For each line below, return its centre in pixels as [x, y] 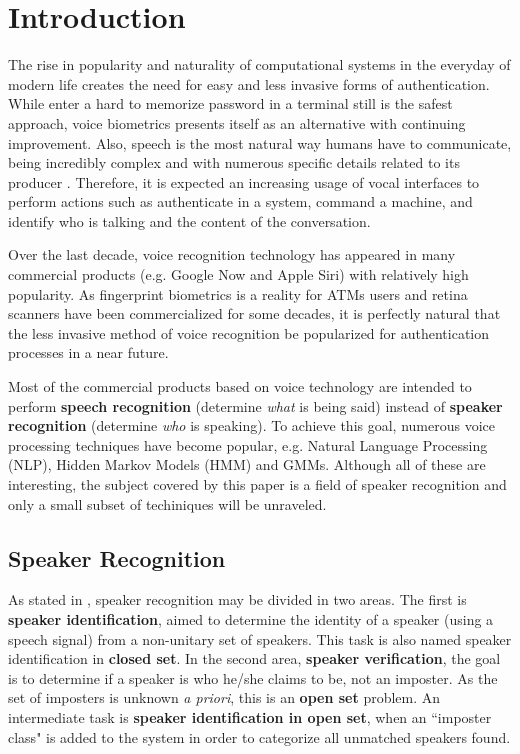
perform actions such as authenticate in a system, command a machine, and [240, 201]
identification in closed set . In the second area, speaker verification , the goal [254, 658]
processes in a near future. [88, 352]
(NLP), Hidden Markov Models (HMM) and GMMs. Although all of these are [247, 464]
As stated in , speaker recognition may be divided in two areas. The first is [237, 599]
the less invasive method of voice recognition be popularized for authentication [249, 332]
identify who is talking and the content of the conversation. [189, 220]
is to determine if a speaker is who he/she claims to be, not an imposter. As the [253, 677]
